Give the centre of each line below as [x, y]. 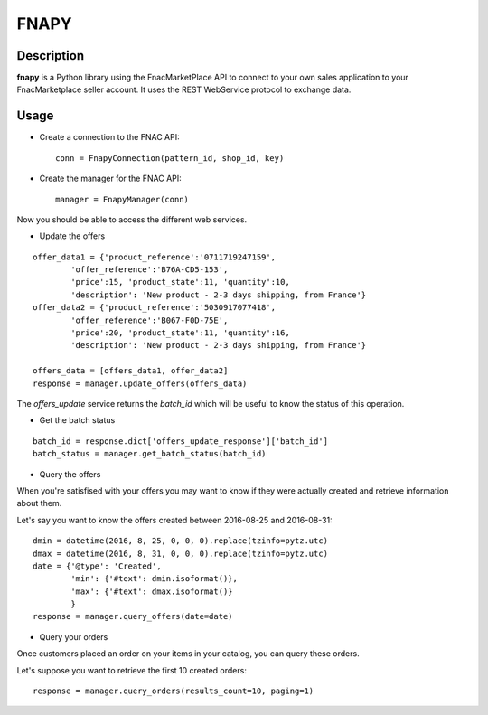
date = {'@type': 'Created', [97, 566]
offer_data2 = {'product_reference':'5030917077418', [154, 308]
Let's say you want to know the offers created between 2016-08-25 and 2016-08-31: [175, 520]
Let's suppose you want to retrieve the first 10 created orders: [132, 670]
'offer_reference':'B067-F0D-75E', [150, 320]
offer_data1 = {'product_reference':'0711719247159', [154, 257]
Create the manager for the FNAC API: [111, 179]
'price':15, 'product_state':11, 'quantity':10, [181, 282]
